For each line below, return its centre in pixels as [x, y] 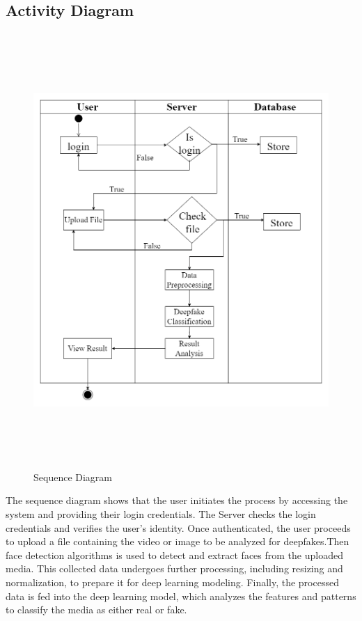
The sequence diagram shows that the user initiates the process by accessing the [177, 500]
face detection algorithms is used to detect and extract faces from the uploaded [174, 555]
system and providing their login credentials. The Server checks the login [161, 513]
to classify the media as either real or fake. [96, 610]
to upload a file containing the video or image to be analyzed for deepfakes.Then [178, 541]
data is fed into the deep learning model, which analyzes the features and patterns [181, 596]
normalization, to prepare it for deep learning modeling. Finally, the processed [172, 582]
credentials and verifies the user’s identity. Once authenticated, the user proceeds [178, 527]
